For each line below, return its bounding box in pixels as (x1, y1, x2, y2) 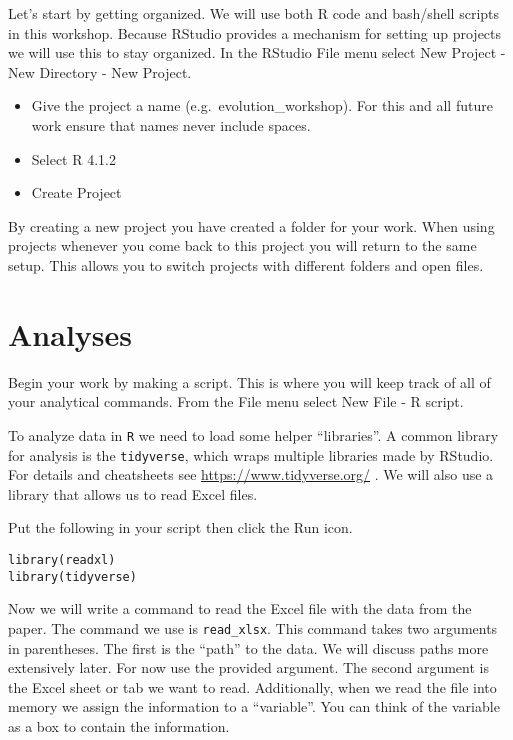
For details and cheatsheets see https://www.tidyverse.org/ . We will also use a (8, 464, 494, 485)
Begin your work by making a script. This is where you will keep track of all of (8, 371, 491, 392)
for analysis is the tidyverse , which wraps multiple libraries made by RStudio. (8, 444, 494, 465)
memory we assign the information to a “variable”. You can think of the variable (8, 696, 500, 717)
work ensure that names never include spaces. (31, 114, 311, 135)
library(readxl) (8, 552, 116, 567)
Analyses (8, 313, 132, 354)
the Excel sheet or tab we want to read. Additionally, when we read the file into (8, 676, 497, 697)
